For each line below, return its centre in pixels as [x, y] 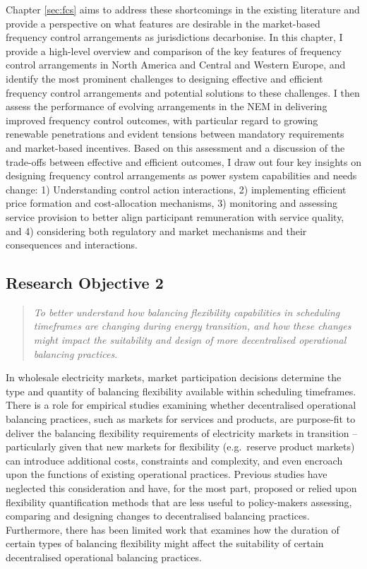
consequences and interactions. [72, 245]
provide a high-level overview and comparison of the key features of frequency [174, 50]
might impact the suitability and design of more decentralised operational [190, 340]
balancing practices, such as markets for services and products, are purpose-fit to [181, 419]
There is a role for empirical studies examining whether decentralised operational [181, 405]
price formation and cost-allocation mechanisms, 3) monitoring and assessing [172, 203]
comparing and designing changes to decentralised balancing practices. [158, 516]
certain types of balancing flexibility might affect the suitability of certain [165, 543]
